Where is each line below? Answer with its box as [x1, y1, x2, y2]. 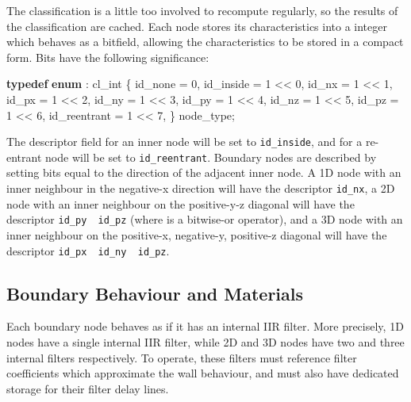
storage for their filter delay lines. [6, 380, 169, 396]
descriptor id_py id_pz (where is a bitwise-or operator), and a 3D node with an [6, 211, 403, 228]
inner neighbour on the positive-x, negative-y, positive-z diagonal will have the [6, 226, 387, 243]
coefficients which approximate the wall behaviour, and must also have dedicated [6, 365, 399, 381]
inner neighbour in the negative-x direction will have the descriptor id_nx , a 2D [6, 180, 395, 197]
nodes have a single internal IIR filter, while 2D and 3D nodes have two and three [6, 334, 405, 350]
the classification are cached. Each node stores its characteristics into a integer [6, 17, 387, 34]
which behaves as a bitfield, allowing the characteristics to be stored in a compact [6, 33, 404, 50]
